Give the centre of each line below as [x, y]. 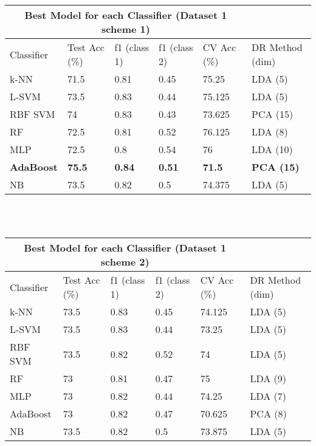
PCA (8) [268, 414]
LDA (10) [272, 149]
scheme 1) [126, 29]
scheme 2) [125, 262]
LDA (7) [268, 396]
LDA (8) [270, 132]
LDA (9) [268, 379]
